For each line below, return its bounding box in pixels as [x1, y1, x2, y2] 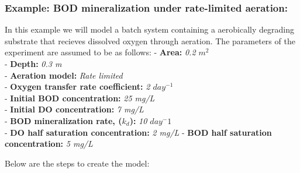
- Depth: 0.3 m [5, 58, 62, 69]
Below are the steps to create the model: [5, 157, 150, 169]
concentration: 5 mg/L [5, 137, 93, 150]
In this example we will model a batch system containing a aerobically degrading [5, 23, 294, 36]
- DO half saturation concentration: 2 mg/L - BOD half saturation [5, 126, 272, 138]
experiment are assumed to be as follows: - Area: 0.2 [5, 46, 196, 58]
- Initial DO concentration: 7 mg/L [5, 103, 144, 115]
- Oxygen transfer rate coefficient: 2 [5, 80, 150, 93]
